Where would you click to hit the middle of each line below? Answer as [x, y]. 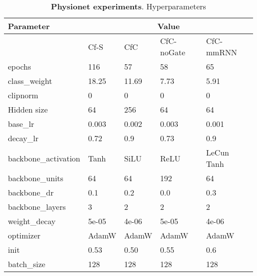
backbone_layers [37, 207]
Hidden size [28, 109]
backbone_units [36, 178]
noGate [173, 52]
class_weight [30, 81]
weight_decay [32, 221]
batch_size [27, 264]
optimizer [24, 235]
